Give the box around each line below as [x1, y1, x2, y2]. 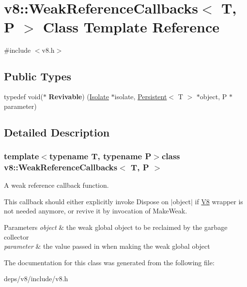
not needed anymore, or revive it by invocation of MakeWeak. [4, 206, 187, 216]
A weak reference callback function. [4, 180, 109, 190]
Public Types [4, 69, 72, 84]
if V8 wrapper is [195, 196, 243, 206]
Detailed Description [4, 124, 110, 139]
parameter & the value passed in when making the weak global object [4, 241, 210, 251]
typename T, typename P [49, 150, 152, 162]
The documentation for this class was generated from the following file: [4, 257, 215, 267]
